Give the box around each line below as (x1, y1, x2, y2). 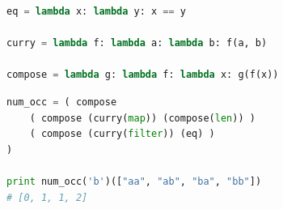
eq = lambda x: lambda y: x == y (6, 6, 186, 17)
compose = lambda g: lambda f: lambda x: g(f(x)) (6, 69, 279, 81)
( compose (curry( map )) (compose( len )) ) (29, 112, 256, 124)
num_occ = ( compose (6, 96, 117, 108)
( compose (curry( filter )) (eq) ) (29, 128, 215, 140)
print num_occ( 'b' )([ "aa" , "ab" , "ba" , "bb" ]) (6, 175, 262, 187)
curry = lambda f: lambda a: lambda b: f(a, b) (6, 37, 268, 49)
